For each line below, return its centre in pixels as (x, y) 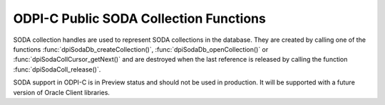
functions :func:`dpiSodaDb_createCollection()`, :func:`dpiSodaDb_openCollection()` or (141, 49)
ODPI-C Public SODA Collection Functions (140, 18)
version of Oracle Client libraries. (62, 92)
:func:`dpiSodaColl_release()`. (57, 69)
